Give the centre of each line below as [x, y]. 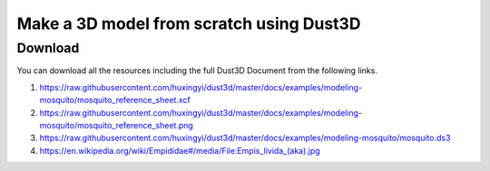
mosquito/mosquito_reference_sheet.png [117, 125]
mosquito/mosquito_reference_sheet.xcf [115, 100]
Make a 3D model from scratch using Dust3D [189, 24]
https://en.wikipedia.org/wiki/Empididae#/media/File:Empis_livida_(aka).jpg [180, 150]
